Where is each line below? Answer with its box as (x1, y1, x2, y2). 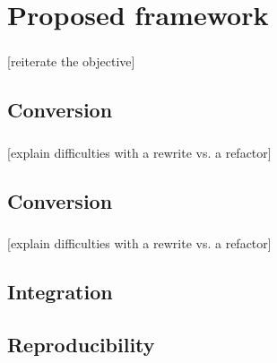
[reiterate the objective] (7, 52, 135, 71)
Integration (7, 277, 113, 305)
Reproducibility (7, 330, 155, 358)
